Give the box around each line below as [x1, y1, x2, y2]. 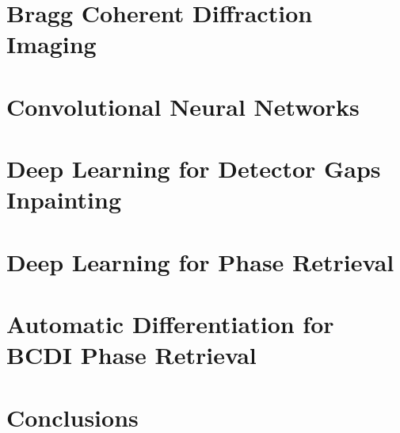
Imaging [6, 28, 97, 60]
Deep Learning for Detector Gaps [6, 152, 381, 185]
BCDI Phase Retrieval [6, 339, 257, 371]
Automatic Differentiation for [6, 308, 334, 340]
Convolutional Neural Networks [6, 90, 360, 122]
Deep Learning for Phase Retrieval [6, 245, 394, 278]
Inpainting [6, 183, 122, 216]
